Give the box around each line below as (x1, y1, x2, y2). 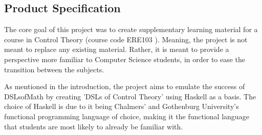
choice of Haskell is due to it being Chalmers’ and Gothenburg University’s (4, 101, 239, 112)
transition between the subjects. (4, 64, 104, 74)
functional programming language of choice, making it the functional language (4, 111, 249, 121)
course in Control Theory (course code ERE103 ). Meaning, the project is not (4, 34, 248, 44)
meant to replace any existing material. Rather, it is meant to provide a (4, 44, 229, 55)
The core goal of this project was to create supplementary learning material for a (4, 24, 258, 35)
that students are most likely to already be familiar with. (4, 121, 183, 131)
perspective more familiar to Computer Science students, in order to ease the (4, 53, 246, 64)
